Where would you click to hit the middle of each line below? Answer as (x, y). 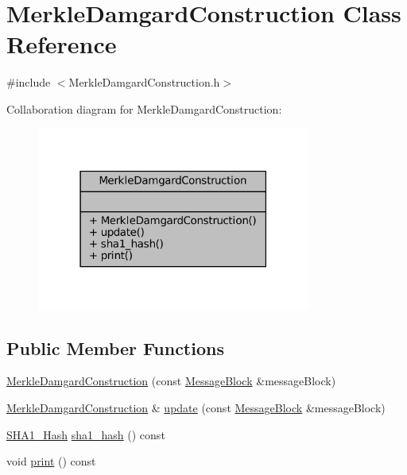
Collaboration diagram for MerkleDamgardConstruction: (144, 108)
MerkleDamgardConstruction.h (144, 82)
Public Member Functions (115, 348)
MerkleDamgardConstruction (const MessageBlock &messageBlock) (171, 381)
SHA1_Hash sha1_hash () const (86, 434)
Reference (62, 44)
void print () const (51, 461)
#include (29, 82)
